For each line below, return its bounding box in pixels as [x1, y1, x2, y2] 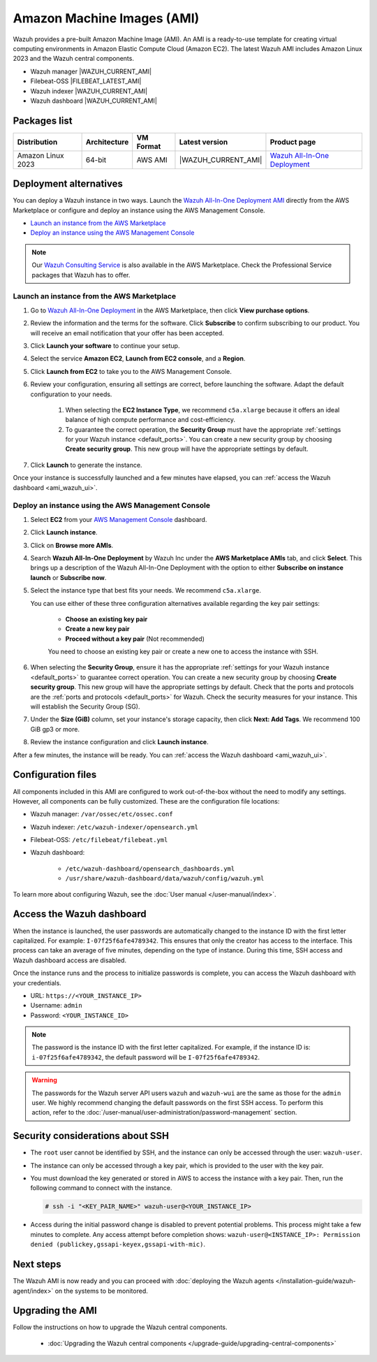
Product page [269, 137, 316, 147]
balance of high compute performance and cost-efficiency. [65, 416, 235, 424]
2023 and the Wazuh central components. [13, 55, 134, 63]
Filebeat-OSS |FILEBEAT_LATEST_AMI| [30, 77, 142, 85]
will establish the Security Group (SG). [30, 702, 140, 711]
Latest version [179, 137, 228, 147]
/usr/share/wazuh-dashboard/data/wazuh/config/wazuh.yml [65, 874, 265, 883]
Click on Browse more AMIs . [30, 541, 114, 549]
